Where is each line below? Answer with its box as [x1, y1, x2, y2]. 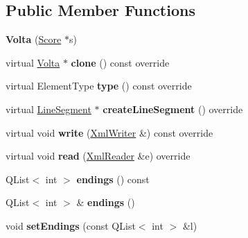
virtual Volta [6, 55, 60, 69]
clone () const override [71, 55, 170, 69]
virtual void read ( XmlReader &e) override [6, 148, 191, 163]
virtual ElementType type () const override [6, 78, 192, 93]
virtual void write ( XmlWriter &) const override [6, 125, 213, 139]
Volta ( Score [6, 32, 62, 46]
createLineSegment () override [103, 101, 243, 116]
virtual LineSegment [6, 101, 91, 116]
